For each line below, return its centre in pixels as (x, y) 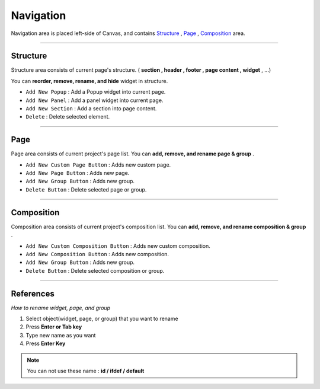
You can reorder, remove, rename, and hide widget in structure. (89, 81)
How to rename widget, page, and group (61, 308)
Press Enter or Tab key (54, 327)
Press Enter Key (46, 343)
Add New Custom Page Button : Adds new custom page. (98, 165)
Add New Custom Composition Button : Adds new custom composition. (118, 245)
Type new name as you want (61, 335)
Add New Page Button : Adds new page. (78, 173)
